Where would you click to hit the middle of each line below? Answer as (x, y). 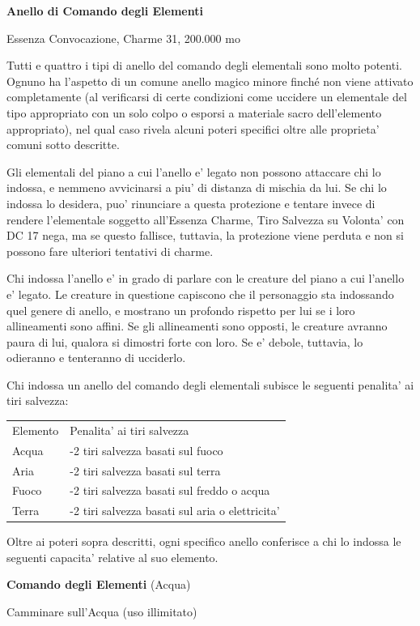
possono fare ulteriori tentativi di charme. (110, 251)
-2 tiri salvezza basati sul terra (145, 470)
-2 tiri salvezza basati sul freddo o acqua (170, 490)
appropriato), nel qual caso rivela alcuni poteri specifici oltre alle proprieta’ (193, 128)
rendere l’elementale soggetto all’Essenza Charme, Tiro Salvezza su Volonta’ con (206, 219)
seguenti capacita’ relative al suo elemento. (112, 557)
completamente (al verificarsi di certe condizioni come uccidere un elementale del (207, 97)
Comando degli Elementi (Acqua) (99, 584)
